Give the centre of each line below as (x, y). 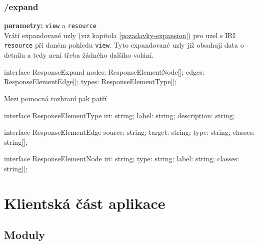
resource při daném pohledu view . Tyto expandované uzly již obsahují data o (124, 45)
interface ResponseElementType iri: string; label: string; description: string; (119, 115)
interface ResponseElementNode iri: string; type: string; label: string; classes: (122, 159)
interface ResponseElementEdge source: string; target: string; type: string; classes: (129, 132)
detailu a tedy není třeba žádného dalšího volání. (79, 55)
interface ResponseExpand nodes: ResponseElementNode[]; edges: (104, 71)
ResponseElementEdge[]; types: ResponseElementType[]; (90, 81)
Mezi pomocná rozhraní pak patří (55, 98)
